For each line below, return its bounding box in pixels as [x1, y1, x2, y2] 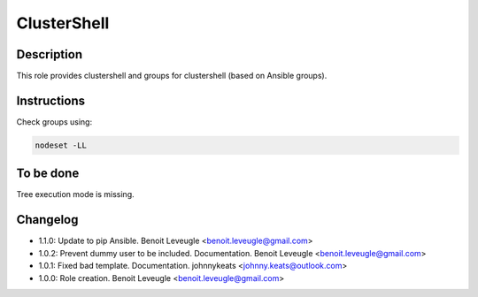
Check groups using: [16, 116, 93, 127]
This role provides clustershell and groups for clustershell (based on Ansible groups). [16, 71, 328, 81]
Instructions [16, 93, 86, 108]
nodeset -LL [35, 140, 88, 150]
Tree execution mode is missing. [16, 189, 135, 200]
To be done [16, 166, 80, 181]
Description [16, 47, 83, 62]
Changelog [16, 212, 79, 227]
